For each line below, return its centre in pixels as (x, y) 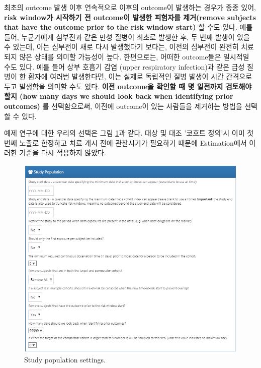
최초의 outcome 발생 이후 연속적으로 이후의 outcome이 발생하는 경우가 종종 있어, (130, 7)
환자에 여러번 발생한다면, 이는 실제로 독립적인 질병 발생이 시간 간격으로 (140, 76)
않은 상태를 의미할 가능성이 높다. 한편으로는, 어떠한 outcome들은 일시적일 (134, 56)
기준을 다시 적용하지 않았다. (63, 152)
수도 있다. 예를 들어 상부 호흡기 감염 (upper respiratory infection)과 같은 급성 (124, 66)
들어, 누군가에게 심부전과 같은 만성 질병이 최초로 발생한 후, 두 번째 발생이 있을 (127, 37)
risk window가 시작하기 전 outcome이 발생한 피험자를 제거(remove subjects (130, 17)
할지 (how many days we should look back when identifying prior (119, 96)
